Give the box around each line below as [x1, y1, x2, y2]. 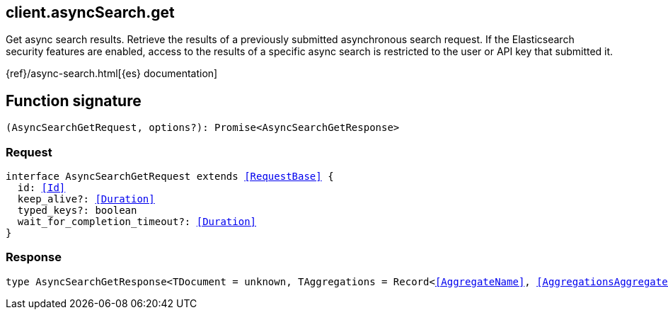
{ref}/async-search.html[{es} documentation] [6, 67, 218, 80]
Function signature [6, 91, 142, 110]
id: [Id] [17, 182, 66, 194]
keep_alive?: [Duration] [17, 193, 155, 205]
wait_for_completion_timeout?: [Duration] [17, 216, 257, 228]
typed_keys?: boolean [17, 205, 137, 217]
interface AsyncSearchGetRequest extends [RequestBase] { [6, 171, 334, 183]
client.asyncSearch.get [6, 4, 175, 21]
